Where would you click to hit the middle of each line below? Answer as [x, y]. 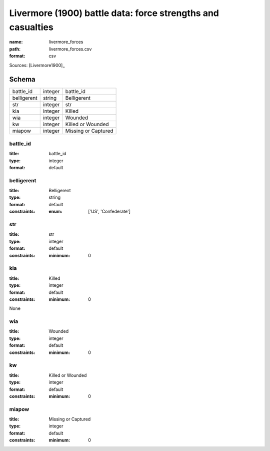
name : [16, 42]
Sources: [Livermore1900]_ [37, 65]
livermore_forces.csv [70, 49]
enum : [55, 211]
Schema [22, 79]
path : [15, 49]
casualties [31, 27]
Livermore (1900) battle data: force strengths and [114, 13]
